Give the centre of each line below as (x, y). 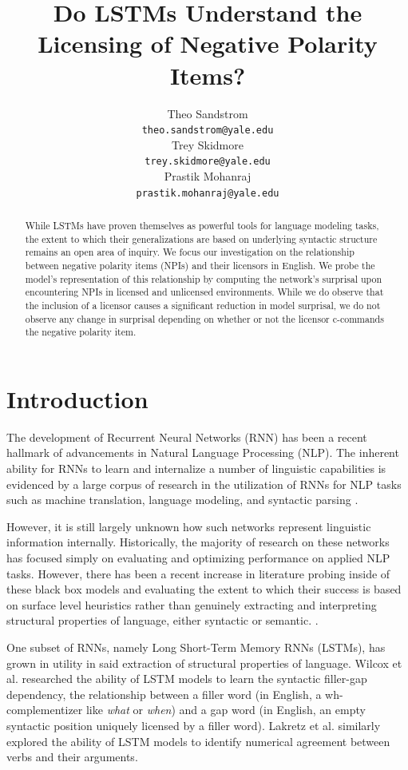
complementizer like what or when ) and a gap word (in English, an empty (186, 710)
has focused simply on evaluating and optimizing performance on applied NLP (198, 558)
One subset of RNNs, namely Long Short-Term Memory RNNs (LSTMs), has (196, 647)
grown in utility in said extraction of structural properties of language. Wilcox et (204, 663)
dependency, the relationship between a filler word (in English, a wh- (175, 694)
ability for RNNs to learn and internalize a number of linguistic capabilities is (196, 468)
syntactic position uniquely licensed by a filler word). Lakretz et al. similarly (194, 725)
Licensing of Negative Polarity (208, 44)
